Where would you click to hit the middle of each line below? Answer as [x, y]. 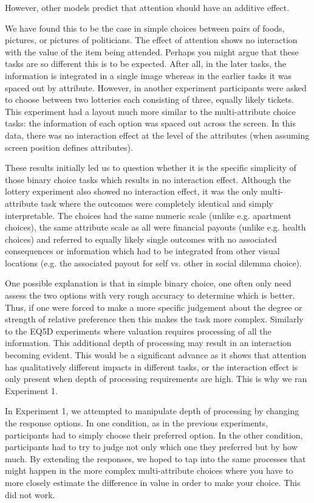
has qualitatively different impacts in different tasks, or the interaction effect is [152, 366]
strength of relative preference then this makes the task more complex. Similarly [154, 319]
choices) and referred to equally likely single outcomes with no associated [141, 239]
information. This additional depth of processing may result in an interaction [148, 343]
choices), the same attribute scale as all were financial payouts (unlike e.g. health [155, 227]
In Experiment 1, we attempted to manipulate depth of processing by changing [152, 411]
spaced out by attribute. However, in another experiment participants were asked [156, 87]
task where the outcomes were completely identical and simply [157, 203]
